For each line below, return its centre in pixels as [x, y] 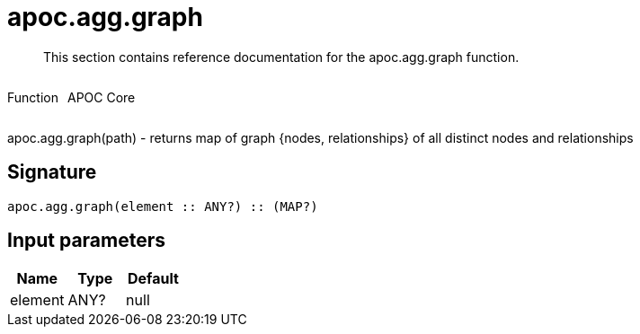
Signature [52, 172]
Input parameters [87, 241]
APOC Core [101, 97]
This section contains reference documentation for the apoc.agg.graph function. [281, 57]
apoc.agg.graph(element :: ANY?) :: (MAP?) [163, 206]
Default [153, 279]
